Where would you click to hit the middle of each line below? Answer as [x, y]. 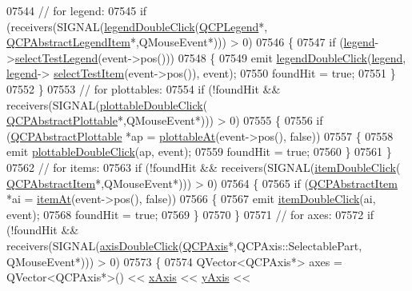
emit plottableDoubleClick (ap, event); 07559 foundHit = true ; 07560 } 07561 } [199, 151]
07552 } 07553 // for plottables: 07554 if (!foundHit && [144, 88]
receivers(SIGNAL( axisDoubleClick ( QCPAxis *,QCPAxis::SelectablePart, [184, 245]
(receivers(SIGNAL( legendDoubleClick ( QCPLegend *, [137, 26]
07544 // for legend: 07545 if [77, 10]
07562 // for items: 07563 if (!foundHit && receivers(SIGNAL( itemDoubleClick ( [204, 167]
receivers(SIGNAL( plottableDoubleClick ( [107, 104]
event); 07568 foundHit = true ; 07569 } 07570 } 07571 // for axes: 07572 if [190, 214]
